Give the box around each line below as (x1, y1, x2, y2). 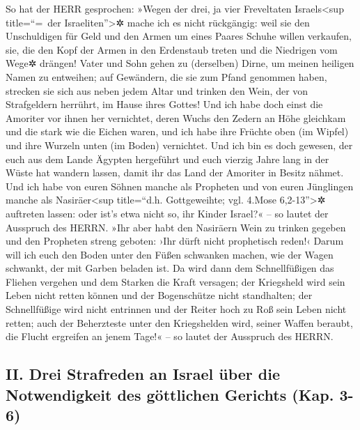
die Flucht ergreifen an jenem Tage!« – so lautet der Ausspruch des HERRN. (6, 329, 334, 344)
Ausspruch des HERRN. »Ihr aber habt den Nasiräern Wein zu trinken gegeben (6, 220, 346, 234)
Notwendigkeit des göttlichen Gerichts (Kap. (6, 383, 334, 405)
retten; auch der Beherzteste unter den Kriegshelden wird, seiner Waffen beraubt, (6, 315, 353, 330)
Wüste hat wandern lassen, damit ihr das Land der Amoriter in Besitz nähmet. (6, 165, 344, 180)
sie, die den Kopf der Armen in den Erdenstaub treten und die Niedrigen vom (6, 42, 338, 56)
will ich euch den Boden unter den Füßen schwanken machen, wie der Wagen (6, 247, 334, 261)
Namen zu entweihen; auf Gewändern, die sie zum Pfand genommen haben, (6, 69, 327, 84)
